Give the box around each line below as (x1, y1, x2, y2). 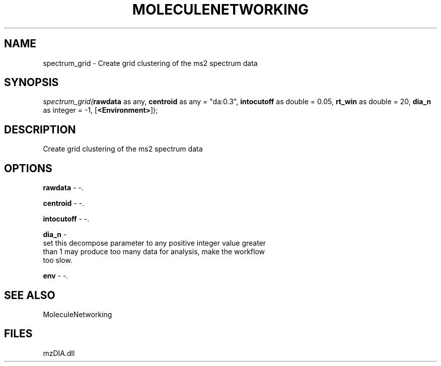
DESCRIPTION (4, 123, 76, 136)
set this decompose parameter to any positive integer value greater (43, 239, 266, 248)
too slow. (43, 256, 72, 265)
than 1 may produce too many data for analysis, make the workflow (43, 247, 265, 256)
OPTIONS (4, 162, 52, 175)
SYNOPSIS (4, 76, 59, 89)
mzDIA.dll (43, 348, 75, 357)
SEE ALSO (4, 288, 55, 302)
